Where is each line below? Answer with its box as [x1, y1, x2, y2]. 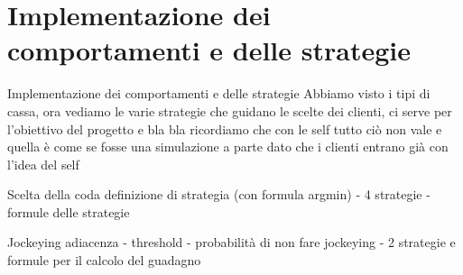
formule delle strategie [7, 202, 130, 221]
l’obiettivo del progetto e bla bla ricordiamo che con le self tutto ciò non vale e [7, 119, 442, 138]
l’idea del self [7, 154, 79, 173]
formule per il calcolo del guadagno [7, 251, 201, 270]
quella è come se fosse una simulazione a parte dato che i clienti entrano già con [7, 137, 449, 156]
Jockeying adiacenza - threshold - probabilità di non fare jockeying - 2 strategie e [7, 233, 456, 252]
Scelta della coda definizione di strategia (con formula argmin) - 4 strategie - [7, 185, 431, 204]
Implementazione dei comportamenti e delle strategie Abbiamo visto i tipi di [7, 84, 431, 103]
